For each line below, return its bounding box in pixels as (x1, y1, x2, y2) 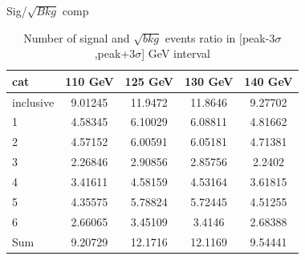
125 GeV (124, 72, 173, 89)
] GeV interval (141, 45, 210, 62)
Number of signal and (23, 29, 130, 46)
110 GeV (65, 72, 114, 89)
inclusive (12, 93, 55, 110)
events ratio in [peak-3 (165, 29, 275, 46)
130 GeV (184, 72, 234, 89)
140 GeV (244, 72, 293, 89)
